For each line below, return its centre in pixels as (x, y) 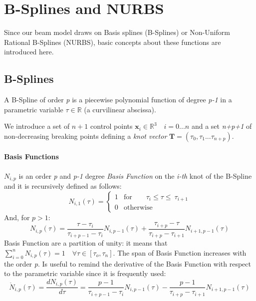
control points (112, 126)
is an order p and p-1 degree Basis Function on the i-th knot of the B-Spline (135, 175)
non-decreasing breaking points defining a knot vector (86, 136)
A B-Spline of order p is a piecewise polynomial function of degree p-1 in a (118, 100)
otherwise (138, 207)
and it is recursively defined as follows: (63, 186)
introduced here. (29, 52)
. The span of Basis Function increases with (180, 252)
